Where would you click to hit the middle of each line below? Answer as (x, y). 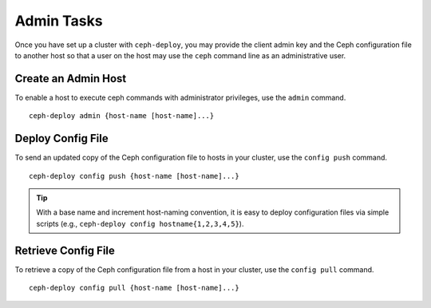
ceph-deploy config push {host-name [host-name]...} (134, 176)
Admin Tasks (59, 21)
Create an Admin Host (71, 79)
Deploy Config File (61, 138)
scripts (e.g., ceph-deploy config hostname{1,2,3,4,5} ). (140, 223)
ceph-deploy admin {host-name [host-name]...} (122, 116)
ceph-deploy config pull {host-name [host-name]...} (134, 288)
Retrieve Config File (65, 250)
